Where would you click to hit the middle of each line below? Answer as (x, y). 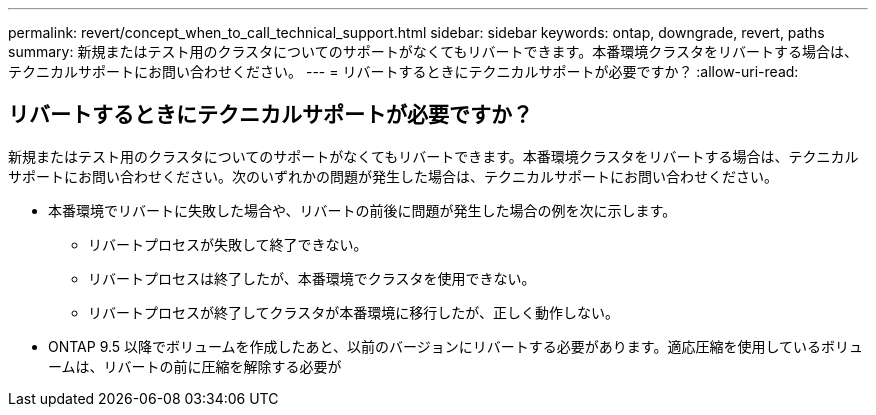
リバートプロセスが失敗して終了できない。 (228, 244)
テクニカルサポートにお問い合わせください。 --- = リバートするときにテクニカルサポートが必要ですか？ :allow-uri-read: (403, 71)
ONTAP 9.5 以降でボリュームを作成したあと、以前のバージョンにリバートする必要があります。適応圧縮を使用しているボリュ (455, 346)
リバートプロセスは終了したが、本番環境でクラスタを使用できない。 (312, 278)
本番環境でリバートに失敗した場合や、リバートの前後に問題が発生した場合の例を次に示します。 (362, 210)
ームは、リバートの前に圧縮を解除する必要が (195, 366)
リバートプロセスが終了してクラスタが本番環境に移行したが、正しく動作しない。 (354, 312)
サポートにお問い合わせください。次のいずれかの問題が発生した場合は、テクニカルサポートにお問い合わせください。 (393, 176)
